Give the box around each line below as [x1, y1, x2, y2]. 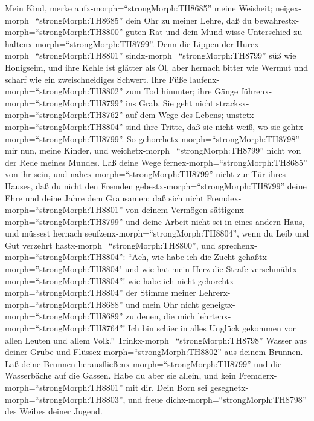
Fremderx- [239, 369, 277, 382]
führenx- [240, 85, 272, 97]
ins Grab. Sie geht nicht [126, 96, 214, 109]
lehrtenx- [197, 310, 231, 322]
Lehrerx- [199, 286, 231, 299]
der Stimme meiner [126, 286, 196, 299]
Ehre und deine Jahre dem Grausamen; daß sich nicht [5, 191, 204, 204]
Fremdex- [207, 191, 242, 204]
